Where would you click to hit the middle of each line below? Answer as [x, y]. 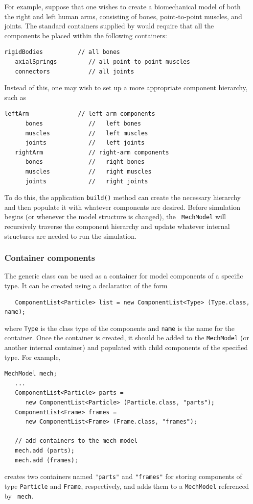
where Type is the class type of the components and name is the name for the [120, 328]
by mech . [19, 495]
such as [15, 97]
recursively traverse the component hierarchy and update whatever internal [117, 226]
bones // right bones [85, 162]
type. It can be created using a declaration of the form [86, 285]
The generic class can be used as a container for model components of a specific [124, 276]
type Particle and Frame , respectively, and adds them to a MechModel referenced [127, 486]
